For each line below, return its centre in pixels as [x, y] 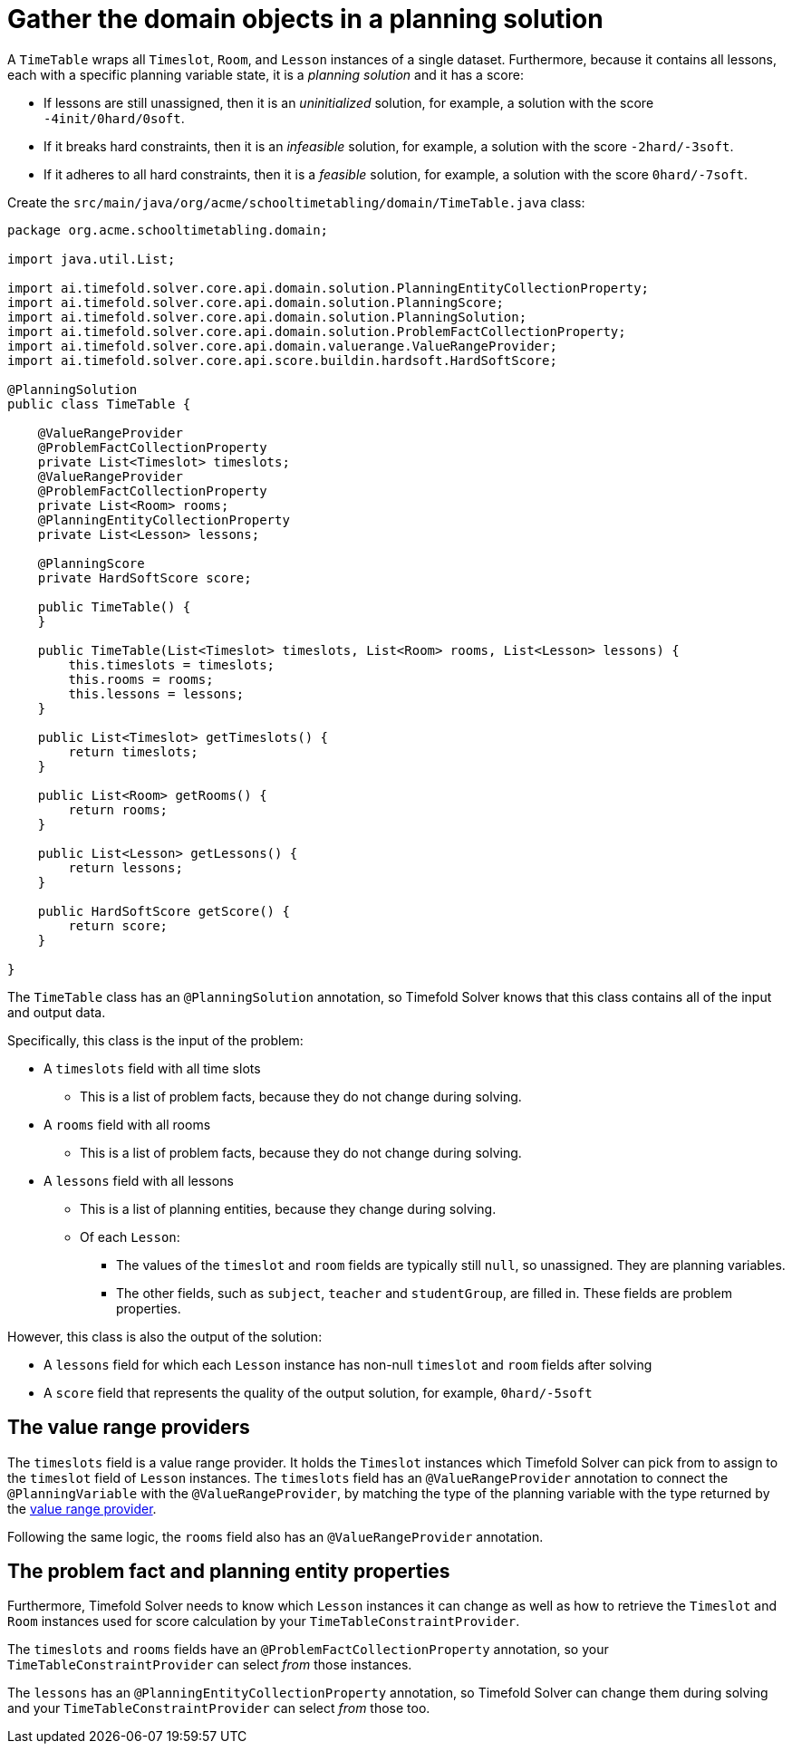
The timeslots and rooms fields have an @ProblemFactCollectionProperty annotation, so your [308, 1650]
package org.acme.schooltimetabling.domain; [168, 230]
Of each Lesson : [130, 1236]
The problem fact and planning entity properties [229, 1572]
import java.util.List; [92, 259]
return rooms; [118, 809]
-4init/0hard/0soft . [114, 118]
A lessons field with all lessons [139, 1180]
